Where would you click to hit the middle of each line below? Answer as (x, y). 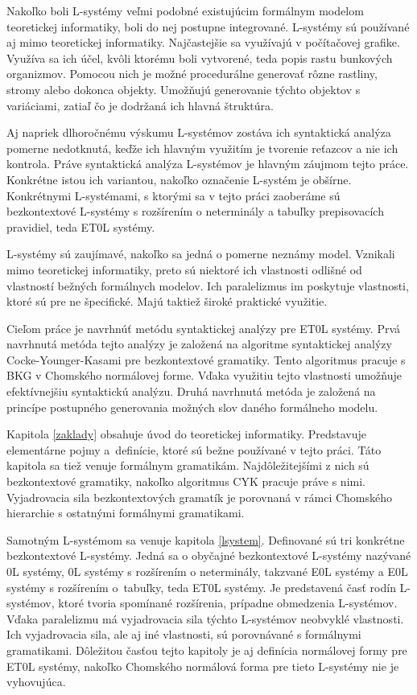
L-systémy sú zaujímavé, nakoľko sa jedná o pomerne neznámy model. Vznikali (201, 254)
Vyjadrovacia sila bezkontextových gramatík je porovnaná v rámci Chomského (200, 497)
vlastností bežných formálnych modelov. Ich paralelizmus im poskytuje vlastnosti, (208, 285)
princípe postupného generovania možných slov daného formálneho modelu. (192, 407)
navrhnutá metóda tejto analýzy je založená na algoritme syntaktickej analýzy (199, 344)
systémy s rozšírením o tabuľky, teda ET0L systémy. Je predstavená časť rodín (201, 587)
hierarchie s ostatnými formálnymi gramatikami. (126, 513)
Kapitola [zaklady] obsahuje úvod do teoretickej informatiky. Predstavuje (186, 434)
